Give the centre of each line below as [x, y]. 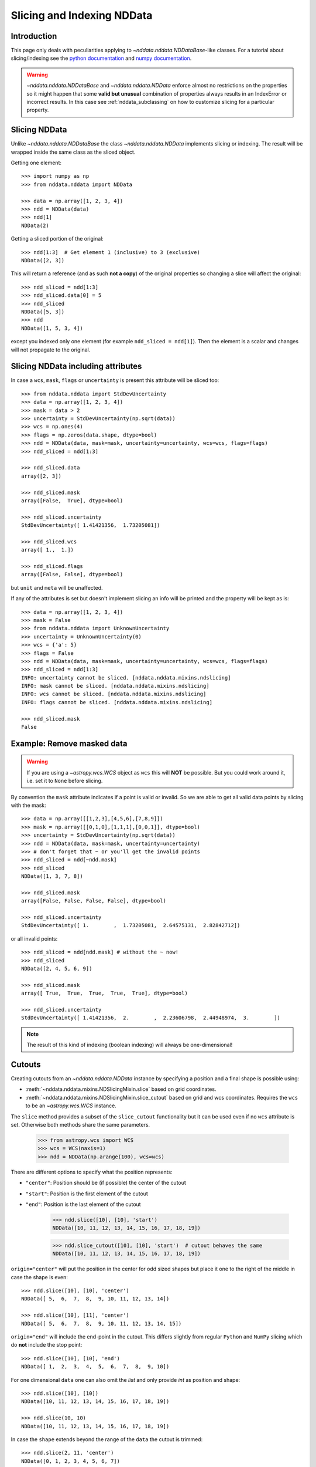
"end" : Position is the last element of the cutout [83, 1204]
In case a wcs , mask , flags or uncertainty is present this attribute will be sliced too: [115, 380]
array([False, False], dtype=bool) [72, 574]
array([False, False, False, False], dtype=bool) [94, 901]
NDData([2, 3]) [43, 260]
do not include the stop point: [47, 1345]
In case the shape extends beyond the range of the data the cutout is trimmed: [107, 1439]
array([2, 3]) [41, 476]
